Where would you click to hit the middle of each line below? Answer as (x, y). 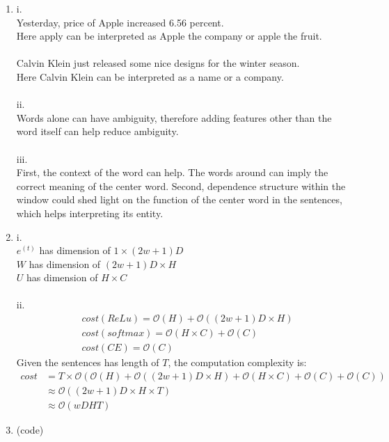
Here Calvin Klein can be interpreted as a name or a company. (150, 76)
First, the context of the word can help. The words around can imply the (172, 172)
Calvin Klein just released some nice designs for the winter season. (158, 63)
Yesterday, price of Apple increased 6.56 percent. (120, 22)
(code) (30, 429)
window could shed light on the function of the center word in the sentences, (179, 199)
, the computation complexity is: (237, 362)
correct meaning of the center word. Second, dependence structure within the (181, 186)
